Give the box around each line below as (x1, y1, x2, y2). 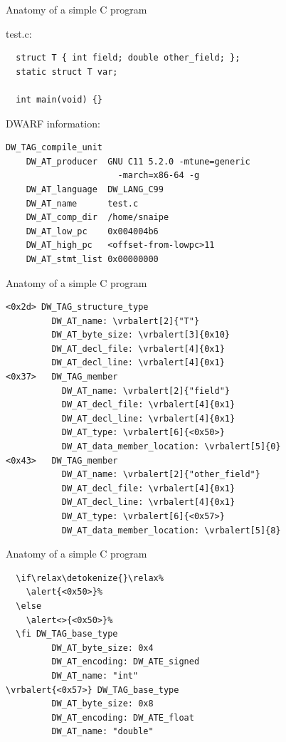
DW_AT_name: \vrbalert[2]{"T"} (51, 315, 200, 326)
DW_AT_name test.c (26, 198, 139, 209)
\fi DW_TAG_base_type (16, 629, 118, 639)
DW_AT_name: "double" (51, 726, 154, 737)
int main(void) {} (16, 94, 103, 105)
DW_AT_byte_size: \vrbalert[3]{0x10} (51, 330, 230, 340)
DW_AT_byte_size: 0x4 (51, 642, 154, 653)
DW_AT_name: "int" (51, 670, 139, 681)
